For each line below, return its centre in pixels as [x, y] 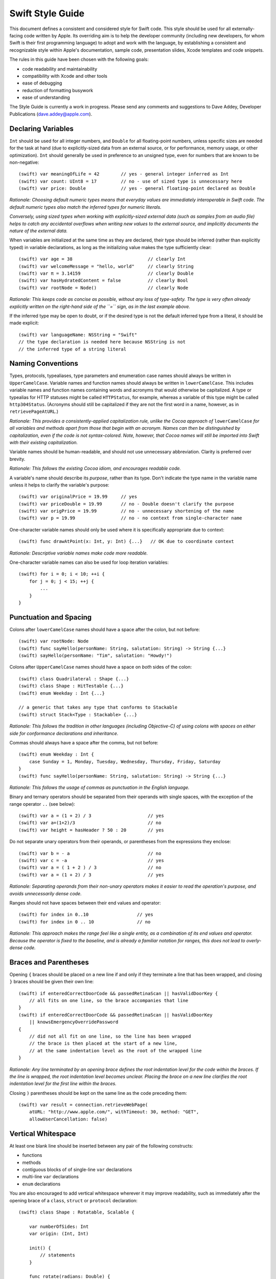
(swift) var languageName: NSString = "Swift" [78, 335]
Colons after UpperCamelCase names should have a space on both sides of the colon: [101, 667]
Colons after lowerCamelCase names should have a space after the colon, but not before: [105, 629]
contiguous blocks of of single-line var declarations [77, 1170]
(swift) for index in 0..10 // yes [86, 915]
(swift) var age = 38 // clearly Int [102, 259]
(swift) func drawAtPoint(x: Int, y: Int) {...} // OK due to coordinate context [126, 542]
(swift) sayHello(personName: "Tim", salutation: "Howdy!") [95, 656]
